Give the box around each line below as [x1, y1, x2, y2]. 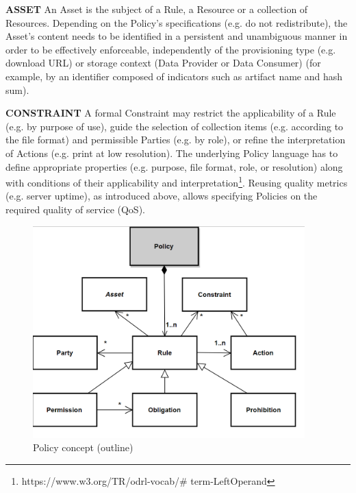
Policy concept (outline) [33, 440, 133, 455]
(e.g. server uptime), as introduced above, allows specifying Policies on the [5, 189, 318, 203]
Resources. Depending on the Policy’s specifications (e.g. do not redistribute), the [5, 15, 348, 29]
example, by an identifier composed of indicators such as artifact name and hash [5, 69, 343, 83]
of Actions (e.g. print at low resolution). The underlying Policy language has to [5, 145, 338, 160]
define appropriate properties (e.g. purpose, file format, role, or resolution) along [5, 159, 343, 173]
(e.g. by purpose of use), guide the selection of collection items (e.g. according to [5, 119, 344, 133]
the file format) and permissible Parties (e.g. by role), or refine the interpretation [5, 132, 346, 147]
